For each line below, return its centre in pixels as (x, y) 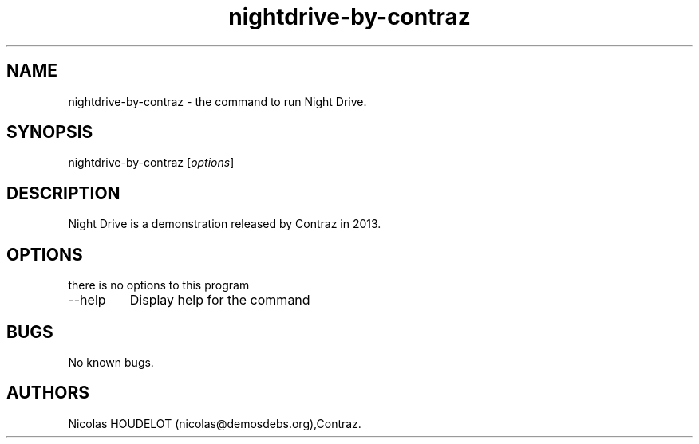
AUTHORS (48, 393)
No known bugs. (111, 362)
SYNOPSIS (50, 132)
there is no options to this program (159, 285)
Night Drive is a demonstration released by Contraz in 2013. (225, 224)
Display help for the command (220, 300)
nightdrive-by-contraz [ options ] (151, 163)
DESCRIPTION (63, 193)
